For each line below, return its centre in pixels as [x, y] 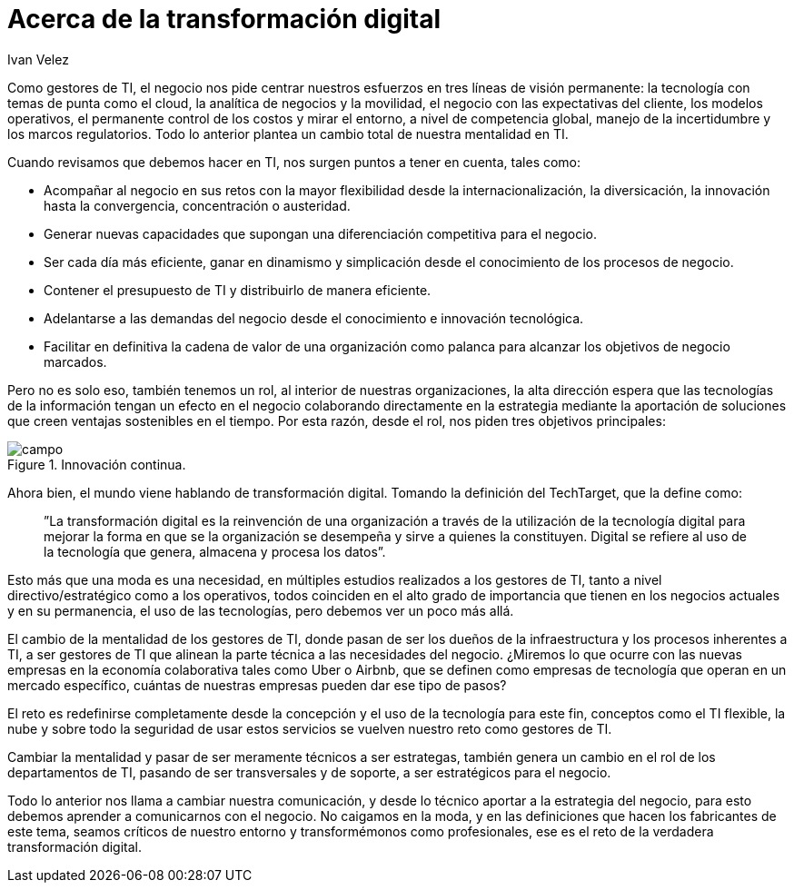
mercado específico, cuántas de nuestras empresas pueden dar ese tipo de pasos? [257, 685]
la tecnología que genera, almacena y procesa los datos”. [215, 551]
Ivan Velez [38, 59]
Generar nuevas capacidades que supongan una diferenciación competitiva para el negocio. [321, 233]
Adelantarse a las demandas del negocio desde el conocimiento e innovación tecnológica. [314, 318]
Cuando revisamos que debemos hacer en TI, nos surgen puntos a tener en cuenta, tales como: [294, 162]
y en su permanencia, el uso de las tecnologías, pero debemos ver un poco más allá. [261, 610]
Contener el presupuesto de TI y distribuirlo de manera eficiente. [238, 290]
